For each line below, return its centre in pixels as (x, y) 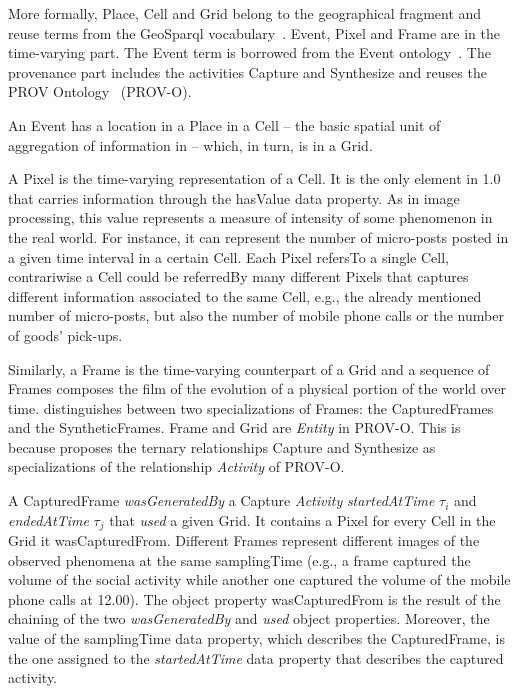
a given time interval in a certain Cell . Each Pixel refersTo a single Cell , (228, 256)
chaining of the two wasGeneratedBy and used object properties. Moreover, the (249, 618)
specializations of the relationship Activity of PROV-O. (176, 466)
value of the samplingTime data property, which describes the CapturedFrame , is (256, 638)
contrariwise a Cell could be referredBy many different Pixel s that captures (238, 276)
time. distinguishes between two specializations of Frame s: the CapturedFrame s (251, 407)
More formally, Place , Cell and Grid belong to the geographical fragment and (245, 13)
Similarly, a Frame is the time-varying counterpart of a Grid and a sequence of (249, 368)
